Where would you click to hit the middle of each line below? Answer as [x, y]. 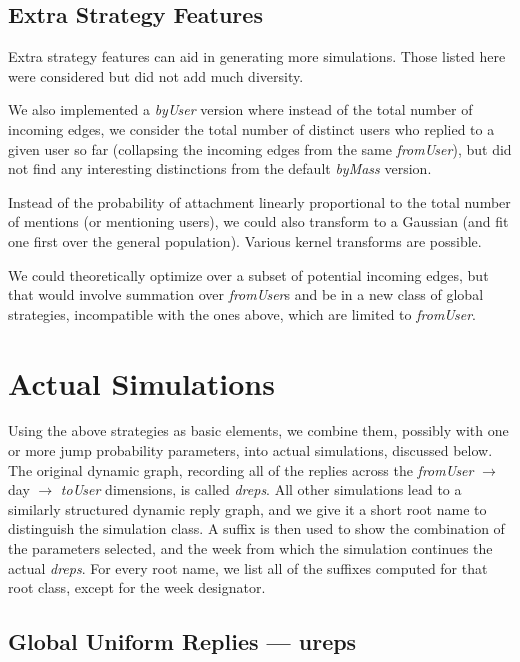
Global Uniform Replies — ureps [182, 641]
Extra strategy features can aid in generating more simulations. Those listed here [257, 56]
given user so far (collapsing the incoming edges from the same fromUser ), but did [260, 148]
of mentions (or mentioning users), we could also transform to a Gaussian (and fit [258, 221]
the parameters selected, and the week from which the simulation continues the [250, 548]
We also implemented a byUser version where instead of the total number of [240, 109]
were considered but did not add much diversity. [156, 75]
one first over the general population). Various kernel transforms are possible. [245, 240]
